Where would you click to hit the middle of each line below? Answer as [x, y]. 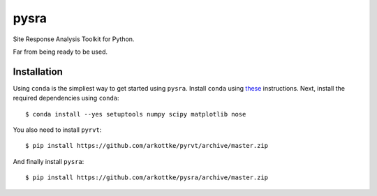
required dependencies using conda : [66, 98]
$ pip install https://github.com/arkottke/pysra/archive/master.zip [147, 178]
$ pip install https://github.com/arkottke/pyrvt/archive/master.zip [147, 146]
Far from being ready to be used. [60, 52]
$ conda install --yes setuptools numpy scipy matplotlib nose [136, 114]
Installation [38, 71]
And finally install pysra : [49, 161]
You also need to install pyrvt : [57, 130]
